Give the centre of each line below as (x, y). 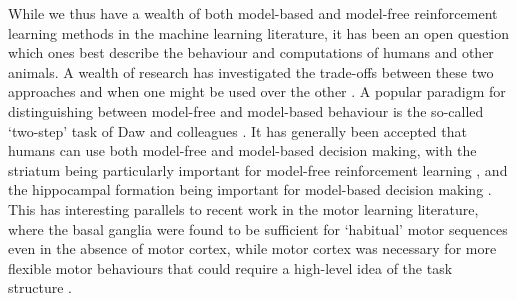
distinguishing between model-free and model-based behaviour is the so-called (246, 110)
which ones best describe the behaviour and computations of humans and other (251, 52)
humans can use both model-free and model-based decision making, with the (242, 150)
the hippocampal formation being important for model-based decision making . (250, 189)
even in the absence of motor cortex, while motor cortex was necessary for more (252, 248)
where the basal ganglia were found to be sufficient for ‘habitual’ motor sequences (258, 228)
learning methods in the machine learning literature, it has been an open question (258, 32)
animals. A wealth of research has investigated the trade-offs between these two (251, 71)
